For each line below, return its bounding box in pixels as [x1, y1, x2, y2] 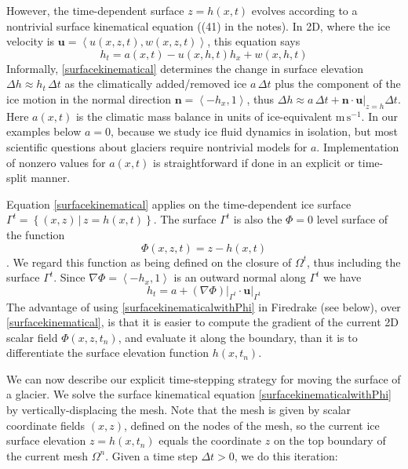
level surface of [316, 211, 388, 227]
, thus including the [307, 253, 401, 270]
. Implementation [316, 138, 399, 155]
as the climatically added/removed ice [64, 75, 247, 92]
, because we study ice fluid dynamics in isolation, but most [111, 123, 399, 140]
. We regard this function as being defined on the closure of [6, 253, 292, 270]
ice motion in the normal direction [6, 90, 172, 107]
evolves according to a [251, 2, 358, 18]
